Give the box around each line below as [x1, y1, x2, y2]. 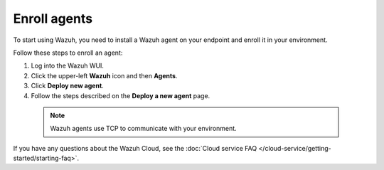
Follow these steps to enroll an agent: [13, 48, 123, 57]
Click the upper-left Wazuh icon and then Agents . [31, 71, 178, 80]
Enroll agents [13, 11, 92, 26]
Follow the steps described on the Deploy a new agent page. [31, 91, 210, 100]
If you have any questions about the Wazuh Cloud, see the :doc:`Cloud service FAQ [13, 144, 257, 152]
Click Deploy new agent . [31, 82, 105, 90]
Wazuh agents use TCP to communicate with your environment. [50, 124, 238, 133]
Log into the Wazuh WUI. [31, 61, 105, 70]
